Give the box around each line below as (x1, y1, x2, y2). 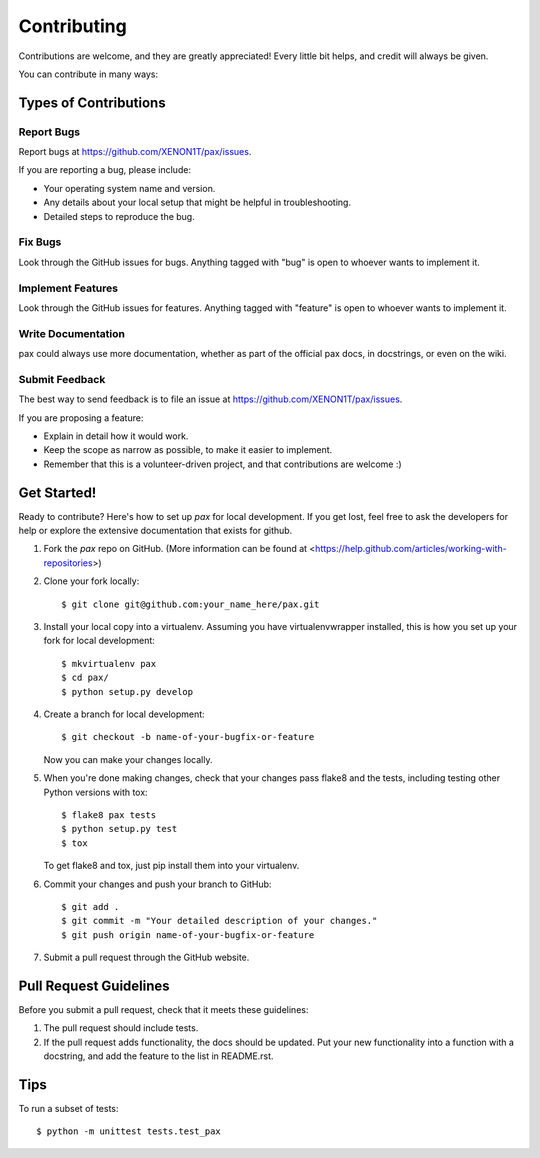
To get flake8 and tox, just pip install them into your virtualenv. (43, 860, 300, 872)
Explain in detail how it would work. (43, 430, 189, 442)
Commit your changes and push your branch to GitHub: (43, 878, 272, 890)
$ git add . (61, 901, 120, 912)
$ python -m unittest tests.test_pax (36, 1126, 222, 1137)
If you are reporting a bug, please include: (18, 164, 192, 176)
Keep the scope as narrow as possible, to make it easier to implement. (43, 444, 333, 456)
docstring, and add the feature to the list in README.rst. (43, 1050, 274, 1062)
